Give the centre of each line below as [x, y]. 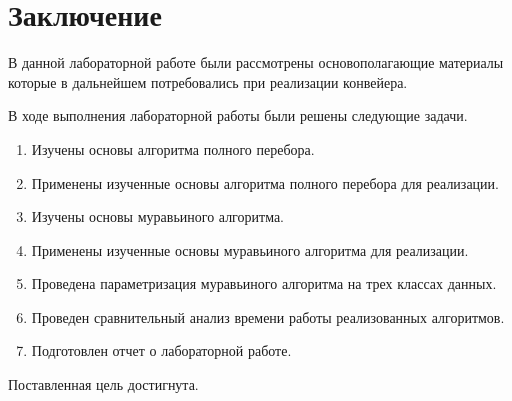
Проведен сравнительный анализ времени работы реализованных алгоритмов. [268, 316]
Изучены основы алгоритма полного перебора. [173, 148]
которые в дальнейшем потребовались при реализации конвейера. [208, 81]
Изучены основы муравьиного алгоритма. [157, 216]
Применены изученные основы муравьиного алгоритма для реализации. [250, 249]
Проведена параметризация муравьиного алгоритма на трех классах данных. [264, 283]
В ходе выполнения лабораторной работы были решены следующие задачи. [238, 115]
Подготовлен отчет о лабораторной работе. [161, 350]
